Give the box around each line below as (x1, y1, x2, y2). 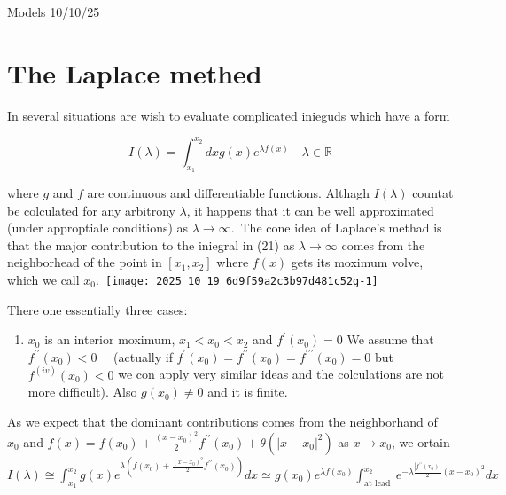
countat (412, 184, 454, 202)
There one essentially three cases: (7, 300, 188, 318)
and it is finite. (207, 382, 288, 401)
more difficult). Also (27, 382, 137, 401)
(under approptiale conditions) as (7, 218, 189, 237)
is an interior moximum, (44, 330, 175, 349)
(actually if (113, 347, 173, 365)
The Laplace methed (7, 54, 262, 90)
